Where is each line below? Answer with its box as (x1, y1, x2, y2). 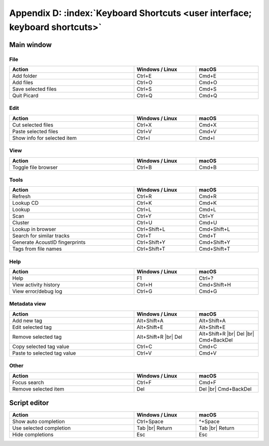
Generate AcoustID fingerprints (12, 239, 86, 246)
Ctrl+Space (136, 418, 164, 425)
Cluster (12, 219, 29, 226)
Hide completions (12, 431, 54, 438)
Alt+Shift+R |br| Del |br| (198, 330, 255, 337)
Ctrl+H (136, 281, 152, 288)
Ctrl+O (136, 79, 153, 86)
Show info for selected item (12, 134, 77, 141)
